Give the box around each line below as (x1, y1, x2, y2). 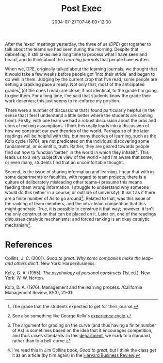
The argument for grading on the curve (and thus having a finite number (12, 322, 156, 328)
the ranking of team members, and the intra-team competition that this (5, 200, 146, 206)
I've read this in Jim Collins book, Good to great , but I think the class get (12, 347, 157, 353)
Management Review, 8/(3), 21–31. (5, 289, 74, 295)
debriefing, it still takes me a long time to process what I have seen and (5, 51, 147, 57)
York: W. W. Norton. (5, 275, 45, 280)
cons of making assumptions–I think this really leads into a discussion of (5, 122, 149, 129)
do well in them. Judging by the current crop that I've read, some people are (5, 76, 158, 82)
